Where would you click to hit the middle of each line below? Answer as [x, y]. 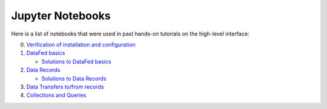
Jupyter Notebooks [61, 16]
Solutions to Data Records [74, 78]
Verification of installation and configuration [81, 45]
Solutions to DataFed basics [76, 61]
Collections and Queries [56, 95]
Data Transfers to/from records [65, 87]
